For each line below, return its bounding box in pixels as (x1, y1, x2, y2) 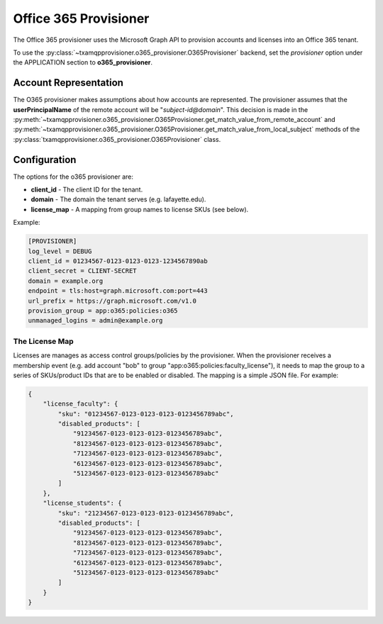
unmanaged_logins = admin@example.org (28, 316, 163, 325)
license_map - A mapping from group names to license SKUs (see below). (30, 205, 249, 213)
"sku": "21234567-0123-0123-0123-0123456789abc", (57, 509, 234, 517)
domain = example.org (28, 277, 104, 285)
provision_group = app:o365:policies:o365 (28, 306, 178, 315)
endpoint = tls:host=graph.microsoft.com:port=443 (28, 287, 209, 295)
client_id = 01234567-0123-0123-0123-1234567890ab (28, 257, 209, 265)
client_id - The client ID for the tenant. (30, 185, 143, 194)
